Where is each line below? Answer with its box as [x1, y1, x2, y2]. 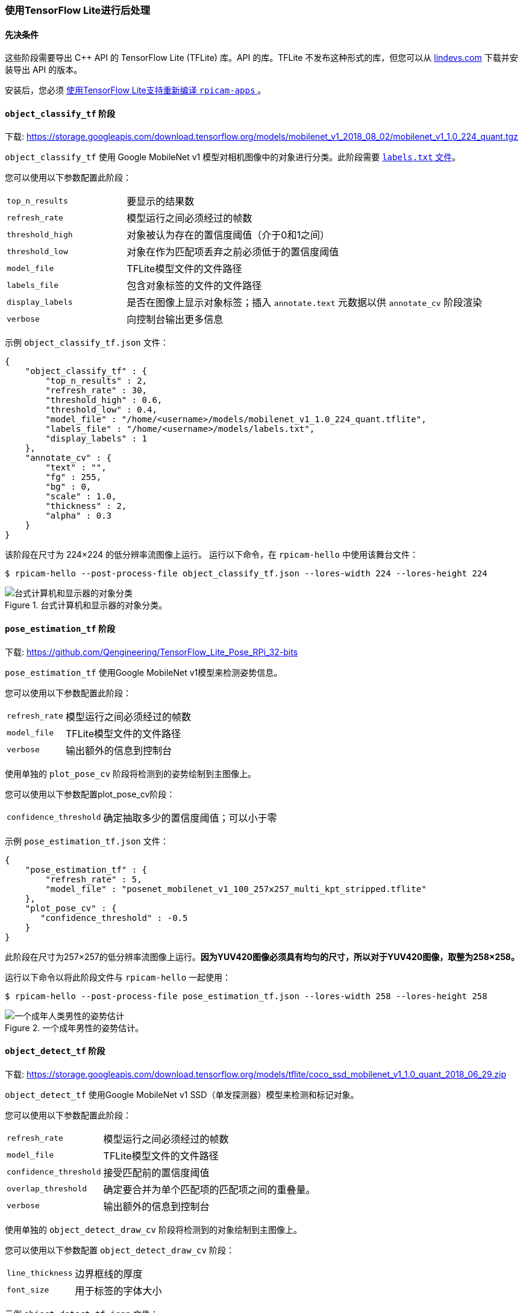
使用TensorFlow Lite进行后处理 [5, 4, 151, 16]
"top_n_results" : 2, [45, 376, 148, 386]
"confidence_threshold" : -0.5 [40, 912, 188, 923]
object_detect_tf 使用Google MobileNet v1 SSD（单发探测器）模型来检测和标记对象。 [5, 1089, 359, 1100]
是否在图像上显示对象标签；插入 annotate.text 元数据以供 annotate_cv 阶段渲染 [127, 296, 483, 309]
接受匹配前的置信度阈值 [103, 1166, 210, 1179]
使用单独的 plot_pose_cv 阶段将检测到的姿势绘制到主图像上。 [5, 768, 257, 779]
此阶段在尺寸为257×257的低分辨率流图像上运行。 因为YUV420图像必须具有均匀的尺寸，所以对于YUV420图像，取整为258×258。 [5, 951, 519, 962]
